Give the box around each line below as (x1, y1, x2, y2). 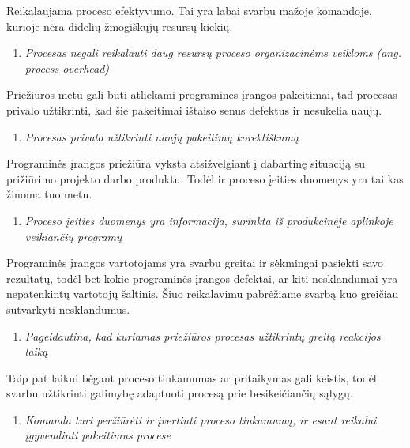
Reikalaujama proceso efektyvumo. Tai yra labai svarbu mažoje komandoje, (6, 2, 372, 18)
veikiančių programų (24, 228, 122, 244)
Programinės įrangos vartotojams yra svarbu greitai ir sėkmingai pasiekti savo (6, 254, 384, 271)
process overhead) (24, 59, 110, 76)
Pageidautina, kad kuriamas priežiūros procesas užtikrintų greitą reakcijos (24, 327, 381, 344)
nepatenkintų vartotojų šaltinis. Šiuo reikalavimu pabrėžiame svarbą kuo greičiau (6, 285, 399, 302)
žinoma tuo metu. (6, 186, 92, 202)
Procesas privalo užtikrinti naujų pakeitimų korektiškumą (24, 128, 299, 145)
